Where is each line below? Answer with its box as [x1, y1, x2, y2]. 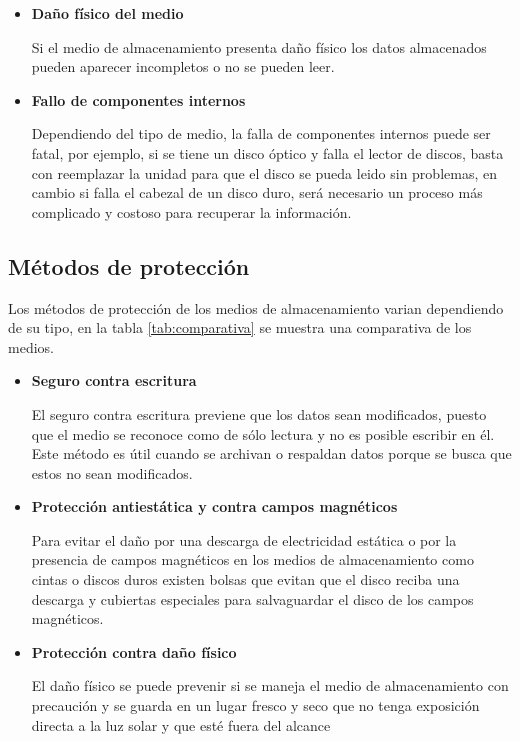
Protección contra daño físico [31, 641, 237, 662]
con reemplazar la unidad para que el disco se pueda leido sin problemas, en [31, 162, 497, 183]
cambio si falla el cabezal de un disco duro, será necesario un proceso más [31, 182, 483, 203]
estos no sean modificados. [31, 462, 193, 483]
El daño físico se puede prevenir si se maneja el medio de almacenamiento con [31, 675, 509, 696]
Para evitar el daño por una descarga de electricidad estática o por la [31, 529, 457, 550]
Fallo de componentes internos [31, 89, 246, 110]
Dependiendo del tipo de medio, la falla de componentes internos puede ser [31, 123, 491, 144]
